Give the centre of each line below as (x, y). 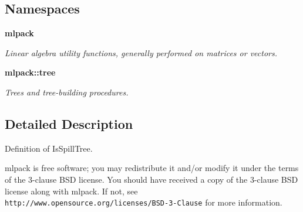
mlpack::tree (30, 72)
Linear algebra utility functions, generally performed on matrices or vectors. (141, 52)
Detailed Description (69, 123)
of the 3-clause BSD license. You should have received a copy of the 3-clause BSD (151, 179)
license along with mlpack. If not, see (71, 191)
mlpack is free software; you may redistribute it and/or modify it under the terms (152, 168)
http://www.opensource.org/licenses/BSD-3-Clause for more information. (144, 202)
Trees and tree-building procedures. (67, 92)
